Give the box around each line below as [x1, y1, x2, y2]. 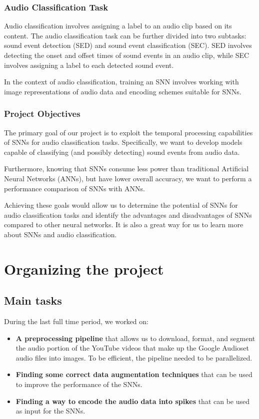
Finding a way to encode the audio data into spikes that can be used [15, 396, 250, 406]
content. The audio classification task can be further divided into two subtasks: [4, 30, 246, 40]
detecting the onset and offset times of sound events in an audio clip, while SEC [4, 50, 249, 60]
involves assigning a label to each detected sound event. [4, 59, 174, 70]
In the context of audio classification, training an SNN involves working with [4, 76, 239, 87]
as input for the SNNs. [15, 406, 85, 416]
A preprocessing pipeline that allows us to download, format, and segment [15, 333, 255, 343]
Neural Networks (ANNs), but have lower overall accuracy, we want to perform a [4, 173, 252, 183]
